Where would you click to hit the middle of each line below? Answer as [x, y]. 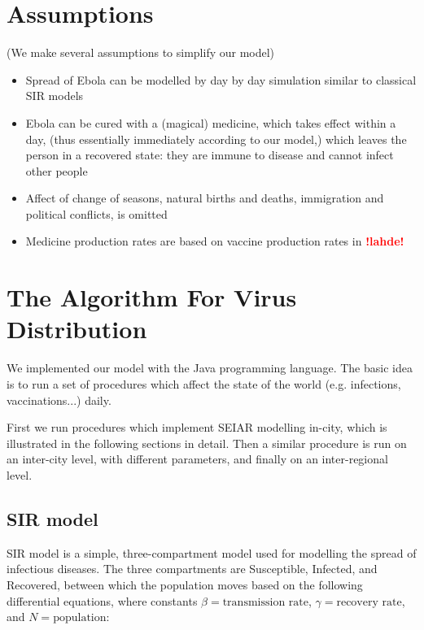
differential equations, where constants [102, 600]
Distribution [77, 329]
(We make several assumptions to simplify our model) [141, 52]
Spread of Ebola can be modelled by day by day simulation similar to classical [221, 79]
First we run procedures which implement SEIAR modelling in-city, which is [197, 427]
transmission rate [265, 602]
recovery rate [369, 602]
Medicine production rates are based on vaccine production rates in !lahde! [215, 241]
